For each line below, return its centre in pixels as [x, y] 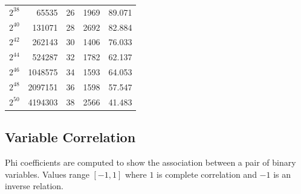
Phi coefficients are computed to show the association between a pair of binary [150, 162]
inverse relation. [34, 186]
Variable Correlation [70, 137]
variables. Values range [47, 174]
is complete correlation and [207, 174]
